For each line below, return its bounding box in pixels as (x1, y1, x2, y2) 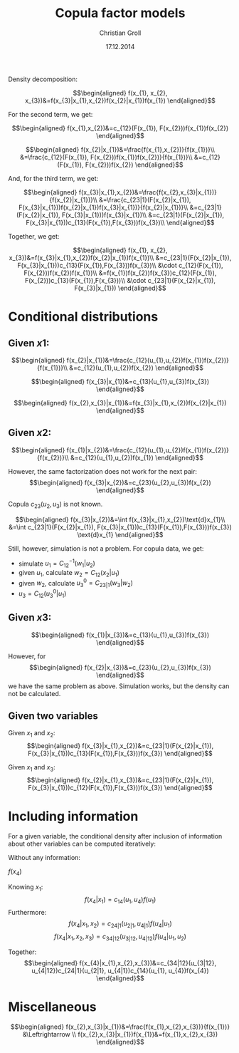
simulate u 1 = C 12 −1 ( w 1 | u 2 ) (18, 558, 95, 569)
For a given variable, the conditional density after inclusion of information (8, 831, 223, 840)
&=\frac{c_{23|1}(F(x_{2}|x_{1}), (99, 195, 191, 204)
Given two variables (8, 710, 99, 722)
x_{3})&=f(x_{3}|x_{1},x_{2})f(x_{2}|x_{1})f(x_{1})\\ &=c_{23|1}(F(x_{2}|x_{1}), (9, 253, 232, 261)
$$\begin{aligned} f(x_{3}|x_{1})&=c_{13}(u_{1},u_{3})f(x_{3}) (31, 377, 210, 385)
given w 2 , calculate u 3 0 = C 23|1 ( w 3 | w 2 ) (18, 577, 134, 589)
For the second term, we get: (8, 110, 93, 118)
